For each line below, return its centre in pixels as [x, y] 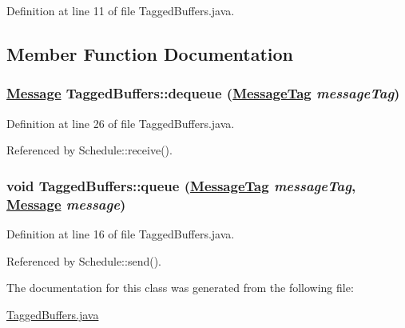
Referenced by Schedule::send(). [84, 260]
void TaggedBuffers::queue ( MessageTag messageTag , [181, 185]
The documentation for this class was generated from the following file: [180, 288]
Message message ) [66, 204]
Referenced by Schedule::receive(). [89, 150]
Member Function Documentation [150, 53]
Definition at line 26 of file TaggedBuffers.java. [121, 123]
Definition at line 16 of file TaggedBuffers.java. [121, 233]
